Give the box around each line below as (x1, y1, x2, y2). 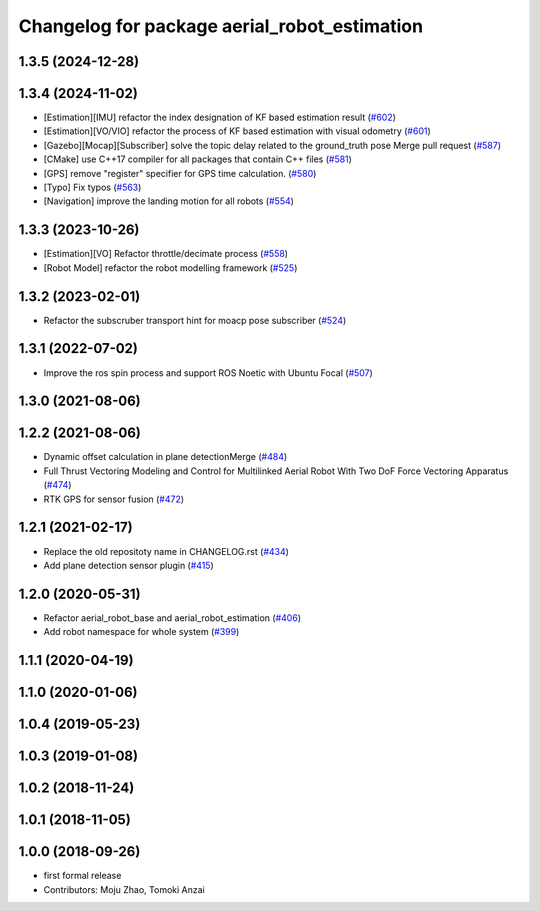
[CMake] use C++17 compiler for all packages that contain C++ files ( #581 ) (43, 153, 352, 165)
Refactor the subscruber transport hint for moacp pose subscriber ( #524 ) (43, 314, 347, 326)
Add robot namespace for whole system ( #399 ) (43, 626, 240, 638)
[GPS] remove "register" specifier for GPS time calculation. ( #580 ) (43, 167, 317, 179)
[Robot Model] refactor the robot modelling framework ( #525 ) (43, 261, 298, 274)
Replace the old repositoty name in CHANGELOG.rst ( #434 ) (43, 545, 290, 557)
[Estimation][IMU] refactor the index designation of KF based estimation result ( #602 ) (43, 111, 397, 124)
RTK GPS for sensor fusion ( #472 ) (43, 493, 185, 505)
